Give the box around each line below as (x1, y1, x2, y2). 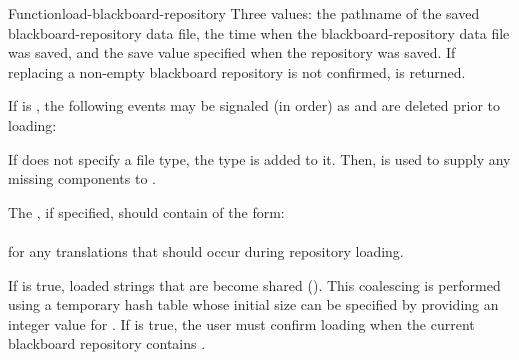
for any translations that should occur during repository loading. (8, 240, 404, 261)
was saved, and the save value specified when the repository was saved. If (8, 42, 456, 63)
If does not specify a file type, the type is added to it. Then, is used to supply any (8, 148, 511, 169)
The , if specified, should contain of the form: (8, 201, 285, 222)
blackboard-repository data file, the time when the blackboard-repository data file (8, 22, 510, 43)
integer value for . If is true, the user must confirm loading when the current (8, 313, 475, 334)
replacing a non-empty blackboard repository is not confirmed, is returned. (8, 61, 466, 82)
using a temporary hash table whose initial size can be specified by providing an (8, 294, 499, 315)
